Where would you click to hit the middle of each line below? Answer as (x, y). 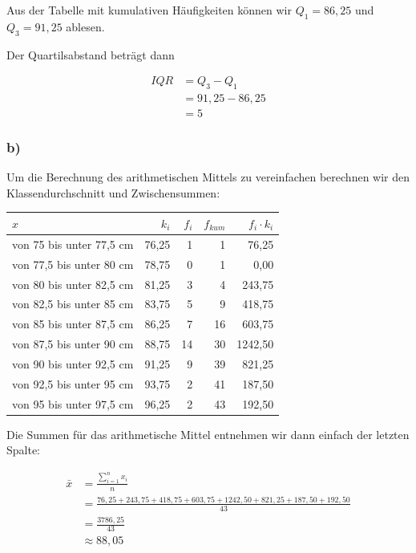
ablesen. (85, 26)
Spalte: (24, 450)
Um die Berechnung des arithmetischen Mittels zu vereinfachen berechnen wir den (208, 177)
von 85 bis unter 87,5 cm (73, 324)
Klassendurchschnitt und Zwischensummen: (113, 192)
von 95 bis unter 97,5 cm (73, 403)
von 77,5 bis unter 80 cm (73, 264)
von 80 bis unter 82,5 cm (73, 284)
